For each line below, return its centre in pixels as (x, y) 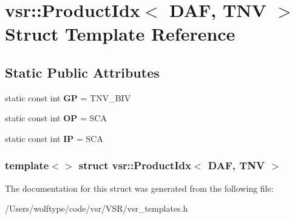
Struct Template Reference (120, 34)
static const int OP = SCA (56, 118)
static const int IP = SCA (54, 138)
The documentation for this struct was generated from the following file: (139, 188)
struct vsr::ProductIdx (135, 165)
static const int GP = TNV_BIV (68, 97)
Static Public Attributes (82, 72)
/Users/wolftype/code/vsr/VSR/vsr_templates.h (97, 208)
